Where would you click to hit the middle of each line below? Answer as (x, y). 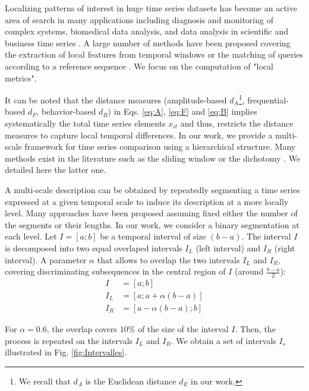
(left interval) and (228, 247)
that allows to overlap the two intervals (168, 259)
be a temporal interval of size (153, 236)
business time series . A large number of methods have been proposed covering (148, 42)
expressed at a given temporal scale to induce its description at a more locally (147, 201)
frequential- (268, 100)
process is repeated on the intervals (69, 340)
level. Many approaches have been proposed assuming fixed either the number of (151, 213)
